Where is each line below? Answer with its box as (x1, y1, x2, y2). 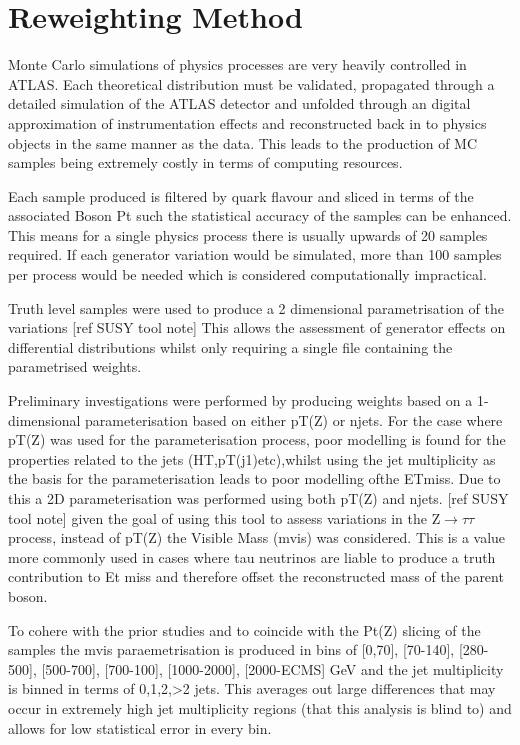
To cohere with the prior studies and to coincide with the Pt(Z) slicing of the (8, 619, 481, 640)
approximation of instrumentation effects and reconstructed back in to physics (8, 112, 487, 133)
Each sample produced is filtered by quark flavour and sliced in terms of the (8, 185, 474, 206)
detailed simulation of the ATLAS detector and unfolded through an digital (8, 93, 471, 114)
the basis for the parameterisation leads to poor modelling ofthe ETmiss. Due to (8, 468, 501, 489)
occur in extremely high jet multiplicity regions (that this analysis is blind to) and (8, 697, 512, 718)
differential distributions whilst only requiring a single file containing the (8, 336, 453, 357)
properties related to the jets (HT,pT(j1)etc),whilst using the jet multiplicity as (8, 448, 496, 469)
